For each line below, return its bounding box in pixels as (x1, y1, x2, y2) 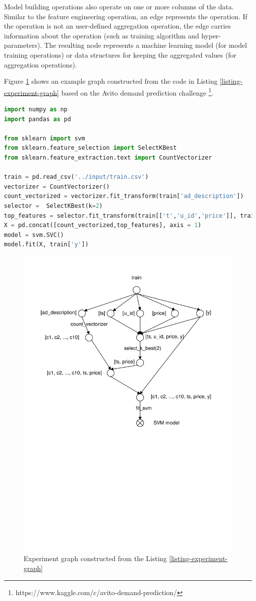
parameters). (4, 40, 42, 50)
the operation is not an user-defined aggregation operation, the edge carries (4, 21, 231, 31)
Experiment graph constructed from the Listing (24, 553, 167, 564)
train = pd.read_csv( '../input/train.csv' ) (4, 173, 149, 181)
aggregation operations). (4, 59, 77, 69)
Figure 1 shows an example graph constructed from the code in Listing (4, 76, 218, 86)
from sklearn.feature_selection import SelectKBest (4, 144, 177, 152)
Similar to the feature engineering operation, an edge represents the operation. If (4, 11, 248, 21)
